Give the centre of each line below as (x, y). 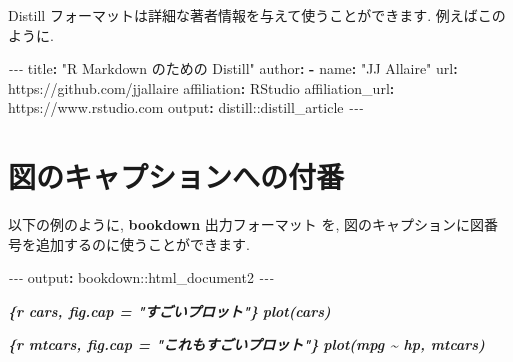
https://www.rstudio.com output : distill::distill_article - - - (186, 107)
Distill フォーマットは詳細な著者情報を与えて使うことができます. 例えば (243, 15)
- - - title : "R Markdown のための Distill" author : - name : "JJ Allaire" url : (233, 68)
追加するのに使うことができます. (142, 243)
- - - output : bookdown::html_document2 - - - (141, 277)
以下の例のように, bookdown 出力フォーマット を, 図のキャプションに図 (246, 224)
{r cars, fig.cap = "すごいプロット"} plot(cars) (169, 310)
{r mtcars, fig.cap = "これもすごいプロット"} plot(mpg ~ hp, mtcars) (246, 344)
